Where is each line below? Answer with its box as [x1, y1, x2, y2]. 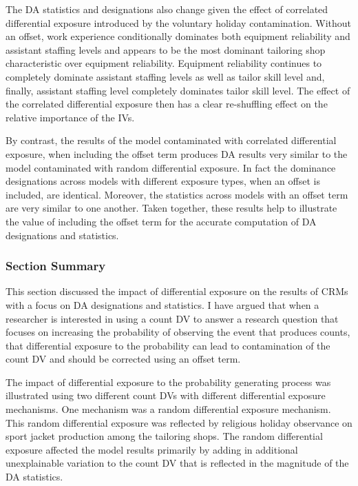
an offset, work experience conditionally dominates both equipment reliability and [6, 29, 350, 43]
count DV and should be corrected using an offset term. [6, 352, 241, 366]
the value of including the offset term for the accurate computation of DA [6, 214, 317, 228]
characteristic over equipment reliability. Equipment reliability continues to [6, 56, 322, 70]
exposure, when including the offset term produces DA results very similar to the [6, 146, 348, 161]
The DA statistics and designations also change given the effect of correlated [6, 2, 328, 16]
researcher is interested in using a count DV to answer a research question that [6, 311, 339, 325]
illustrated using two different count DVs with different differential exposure [6, 388, 326, 403]
